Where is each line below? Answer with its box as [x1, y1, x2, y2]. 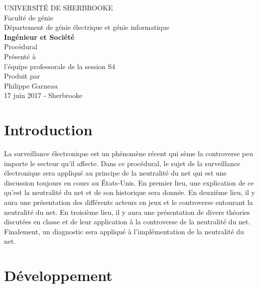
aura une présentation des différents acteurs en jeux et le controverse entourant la [4, 197, 253, 207]
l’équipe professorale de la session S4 [4, 61, 116, 71]
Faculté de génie [4, 12, 53, 22]
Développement [4, 265, 113, 286]
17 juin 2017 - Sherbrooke [4, 90, 83, 100]
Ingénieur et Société [4, 31, 75, 42]
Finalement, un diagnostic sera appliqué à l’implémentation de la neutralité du [4, 226, 244, 236]
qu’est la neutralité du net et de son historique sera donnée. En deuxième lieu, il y [4, 187, 255, 197]
